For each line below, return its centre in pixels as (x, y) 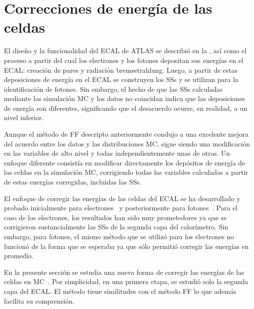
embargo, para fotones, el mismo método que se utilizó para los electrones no (119, 236)
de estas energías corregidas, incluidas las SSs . (73, 182)
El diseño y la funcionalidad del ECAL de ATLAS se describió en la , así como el (125, 51)
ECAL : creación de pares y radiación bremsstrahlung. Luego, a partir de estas (121, 70)
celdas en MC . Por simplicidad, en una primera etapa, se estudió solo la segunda (126, 281)
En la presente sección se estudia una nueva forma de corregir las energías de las (124, 272)
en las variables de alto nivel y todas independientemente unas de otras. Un (117, 153)
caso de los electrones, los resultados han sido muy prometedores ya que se (116, 217)
